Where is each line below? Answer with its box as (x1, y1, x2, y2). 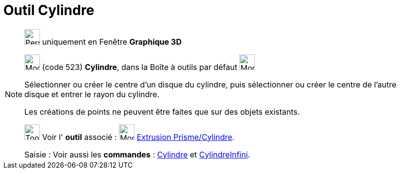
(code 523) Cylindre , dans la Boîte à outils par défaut (42, 62, 237, 72)
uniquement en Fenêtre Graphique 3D (42, 36, 182, 47)
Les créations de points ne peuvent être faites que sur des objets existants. (24, 106, 300, 117)
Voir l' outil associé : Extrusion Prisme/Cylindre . (42, 132, 235, 142)
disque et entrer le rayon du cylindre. (24, 89, 160, 99)
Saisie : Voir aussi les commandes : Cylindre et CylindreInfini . (24, 149, 250, 159)
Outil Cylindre (3, 2, 95, 18)
